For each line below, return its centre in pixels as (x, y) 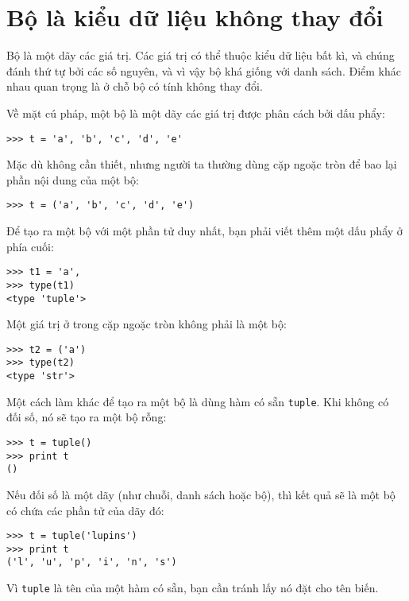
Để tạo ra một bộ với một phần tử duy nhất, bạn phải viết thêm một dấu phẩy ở (204, 231)
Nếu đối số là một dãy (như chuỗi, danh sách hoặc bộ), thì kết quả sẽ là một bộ (201, 494)
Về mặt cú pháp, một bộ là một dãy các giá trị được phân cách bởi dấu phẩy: (196, 112)
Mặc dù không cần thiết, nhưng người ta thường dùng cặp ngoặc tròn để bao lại (202, 164)
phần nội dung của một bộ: (73, 179)
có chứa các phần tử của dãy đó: (85, 510)
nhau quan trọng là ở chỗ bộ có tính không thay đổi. (135, 86)
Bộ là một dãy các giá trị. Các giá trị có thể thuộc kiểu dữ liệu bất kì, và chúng (201, 55)
